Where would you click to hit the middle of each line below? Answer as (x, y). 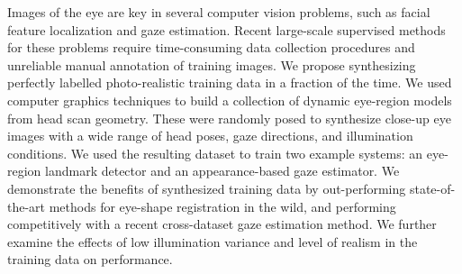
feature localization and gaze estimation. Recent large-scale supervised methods (226, 29)
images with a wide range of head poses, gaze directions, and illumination (210, 136)
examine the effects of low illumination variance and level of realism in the (213, 241)
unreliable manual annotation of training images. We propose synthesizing (212, 64)
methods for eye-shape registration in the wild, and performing (222, 206)
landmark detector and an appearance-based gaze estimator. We (222, 171)
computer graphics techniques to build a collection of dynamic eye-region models (230, 100)
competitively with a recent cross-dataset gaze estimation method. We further (222, 224)
